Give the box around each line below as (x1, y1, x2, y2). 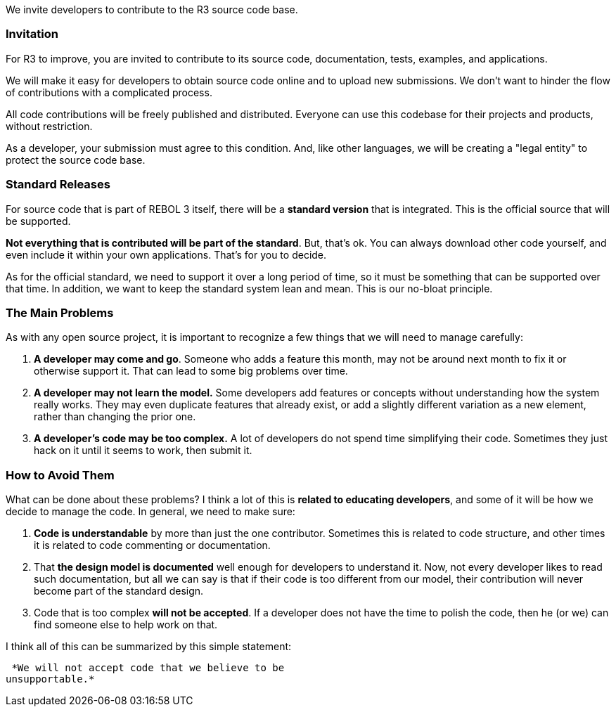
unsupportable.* (6, 673, 95, 685)
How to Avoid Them (6, 467, 115, 482)
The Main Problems (6, 305, 114, 320)
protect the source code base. (6, 153, 146, 166)
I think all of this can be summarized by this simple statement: (6, 640, 292, 652)
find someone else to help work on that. (34, 619, 218, 630)
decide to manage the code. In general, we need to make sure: (6, 505, 295, 517)
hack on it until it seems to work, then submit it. (34, 444, 252, 457)
